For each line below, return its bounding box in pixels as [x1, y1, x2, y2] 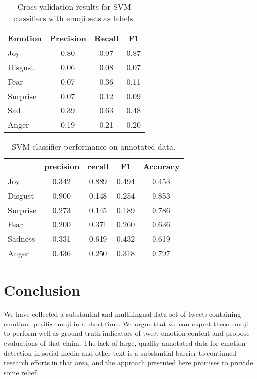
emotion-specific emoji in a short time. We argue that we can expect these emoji [4, 318, 248, 328]
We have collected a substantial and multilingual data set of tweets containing [4, 309, 241, 319]
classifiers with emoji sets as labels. [13, 12, 135, 24]
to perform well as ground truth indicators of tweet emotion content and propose [4, 328, 250, 338]
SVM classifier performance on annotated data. [12, 141, 176, 152]
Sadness [8, 233, 35, 244]
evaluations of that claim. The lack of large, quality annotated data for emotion [4, 337, 246, 348]
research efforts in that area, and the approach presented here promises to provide [4, 357, 253, 368]
